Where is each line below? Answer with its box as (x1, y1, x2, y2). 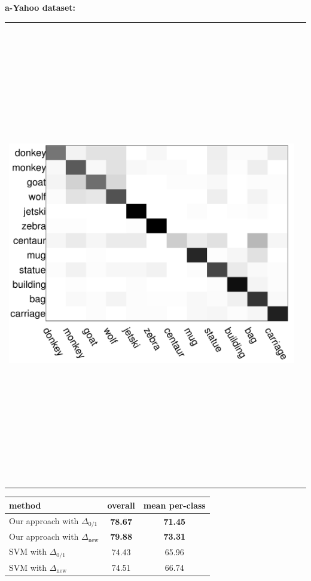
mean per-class (143, 498, 206, 511)
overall (107, 498, 135, 511)
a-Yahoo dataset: (5, 1, 76, 13)
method (9, 498, 41, 511)
